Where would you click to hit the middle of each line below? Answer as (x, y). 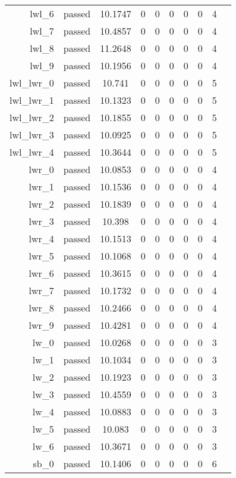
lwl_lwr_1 (32, 100)
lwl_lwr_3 (32, 135)
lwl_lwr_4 (32, 152)
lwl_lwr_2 (32, 117)
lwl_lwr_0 (32, 83)
